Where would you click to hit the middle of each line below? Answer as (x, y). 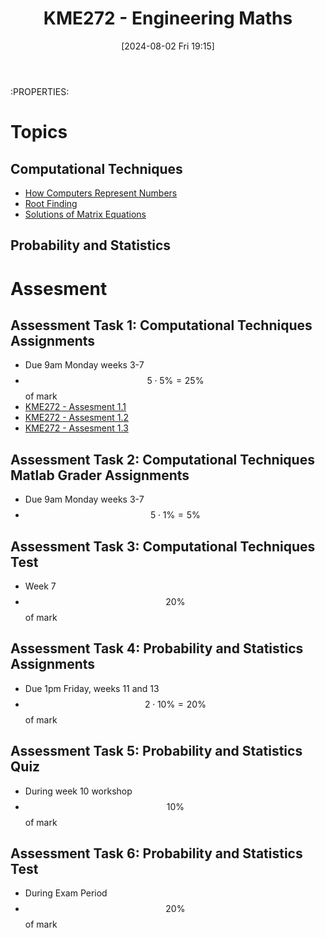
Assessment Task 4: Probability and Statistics (157, 648)
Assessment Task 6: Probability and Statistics (156, 853)
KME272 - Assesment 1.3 (76, 428)
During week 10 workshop (78, 791)
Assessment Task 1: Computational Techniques (161, 325)
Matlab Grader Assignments (100, 475)
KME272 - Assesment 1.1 (75, 407)
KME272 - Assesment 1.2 (77, 418)
